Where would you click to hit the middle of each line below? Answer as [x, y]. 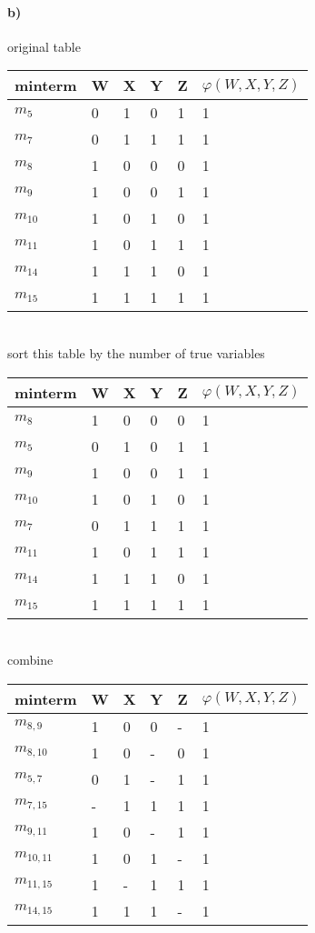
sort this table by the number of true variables [136, 352]
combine [30, 660]
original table [44, 46]
